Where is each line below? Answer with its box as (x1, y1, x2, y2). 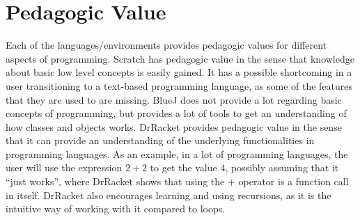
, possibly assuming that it (225, 160, 339, 175)
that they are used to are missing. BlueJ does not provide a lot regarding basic (6, 92, 342, 107)
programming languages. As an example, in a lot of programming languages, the (6, 146, 348, 161)
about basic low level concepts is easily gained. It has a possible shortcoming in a (6, 65, 352, 79)
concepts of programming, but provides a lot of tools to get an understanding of (6, 106, 347, 120)
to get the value (150, 160, 217, 175)
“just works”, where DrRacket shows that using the (6, 174, 225, 189)
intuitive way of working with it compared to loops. (6, 201, 226, 216)
